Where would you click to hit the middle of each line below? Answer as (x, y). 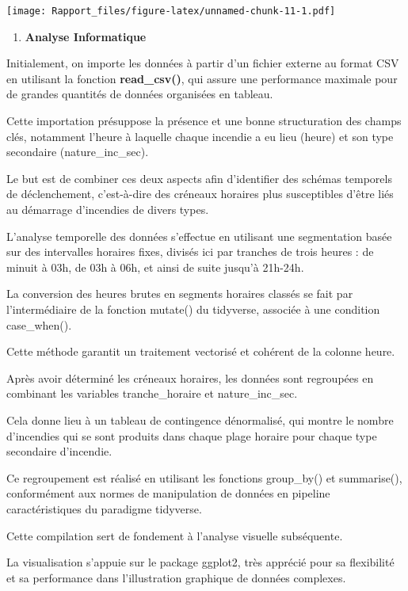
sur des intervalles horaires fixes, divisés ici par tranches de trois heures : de (190, 252)
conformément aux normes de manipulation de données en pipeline (168, 493)
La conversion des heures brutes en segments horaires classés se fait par (180, 294)
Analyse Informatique (86, 36)
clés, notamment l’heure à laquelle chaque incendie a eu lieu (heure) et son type (200, 136)
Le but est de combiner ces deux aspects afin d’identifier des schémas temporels (199, 178)
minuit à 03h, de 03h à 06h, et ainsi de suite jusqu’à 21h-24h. (155, 267)
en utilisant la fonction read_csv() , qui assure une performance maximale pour (202, 78)
